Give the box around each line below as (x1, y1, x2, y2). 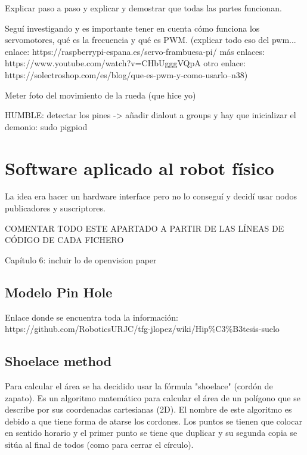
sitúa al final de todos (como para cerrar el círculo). (5, 438, 194, 450)
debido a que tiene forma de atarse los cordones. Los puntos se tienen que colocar (5, 414, 302, 427)
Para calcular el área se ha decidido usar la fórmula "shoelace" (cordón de (5, 380, 273, 392)
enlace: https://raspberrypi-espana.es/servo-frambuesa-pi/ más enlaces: (5, 45, 265, 57)
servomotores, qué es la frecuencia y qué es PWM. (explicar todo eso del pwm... (5, 33, 296, 46)
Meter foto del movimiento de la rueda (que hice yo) (5, 88, 196, 101)
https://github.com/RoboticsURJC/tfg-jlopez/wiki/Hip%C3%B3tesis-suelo (5, 322, 280, 335)
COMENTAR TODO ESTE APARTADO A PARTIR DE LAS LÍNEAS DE (5, 222, 284, 234)
